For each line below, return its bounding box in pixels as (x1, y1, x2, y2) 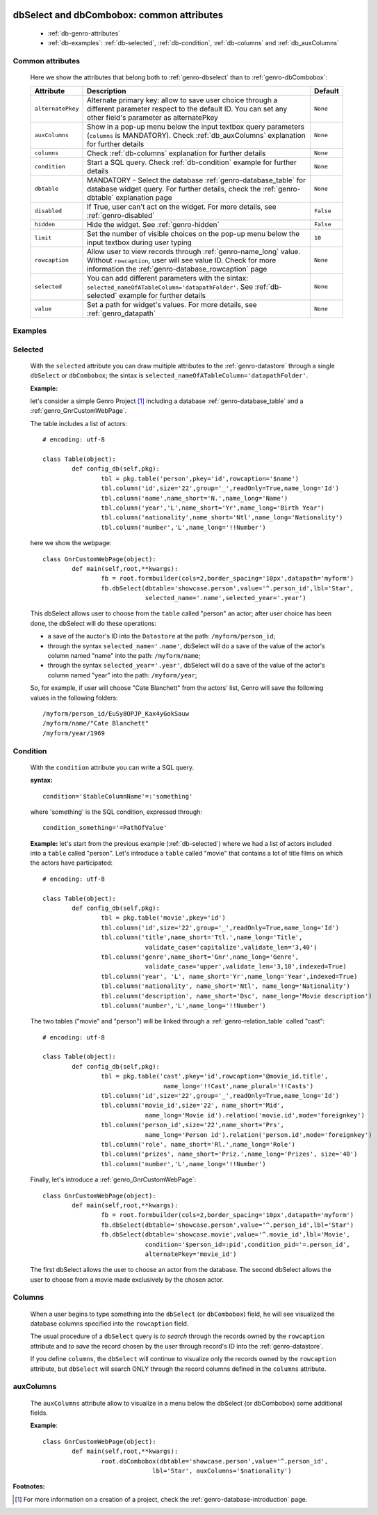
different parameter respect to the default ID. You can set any (86, 104, 288, 113)
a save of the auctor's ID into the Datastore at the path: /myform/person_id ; (47, 632, 276, 641)
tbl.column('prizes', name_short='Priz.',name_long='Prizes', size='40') (101, 1150, 358, 1159)
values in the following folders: (30, 693, 118, 702)
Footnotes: (13, 1482, 45, 1491)
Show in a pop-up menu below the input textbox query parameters (86, 122, 305, 132)
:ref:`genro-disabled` (86, 210, 155, 220)
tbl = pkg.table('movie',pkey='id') (101, 914, 226, 922)
